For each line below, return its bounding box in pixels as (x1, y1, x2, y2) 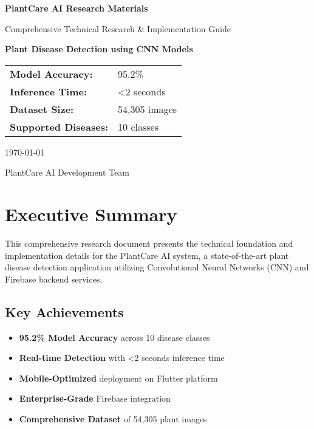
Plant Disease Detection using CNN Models (5, 43, 193, 55)
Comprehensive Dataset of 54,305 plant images (19, 413, 207, 425)
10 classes (118, 119, 159, 134)
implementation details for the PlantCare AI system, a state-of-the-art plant (5, 249, 289, 261)
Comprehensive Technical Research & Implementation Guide (5, 22, 231, 35)
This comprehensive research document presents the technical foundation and (5, 237, 293, 250)
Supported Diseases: (10, 119, 109, 134)
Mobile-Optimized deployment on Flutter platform (19, 371, 218, 384)
